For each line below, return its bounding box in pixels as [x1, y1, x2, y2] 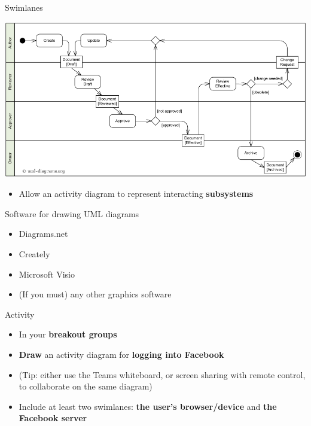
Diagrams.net [19, 227, 68, 240]
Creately [19, 247, 50, 260]
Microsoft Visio [19, 267, 75, 280]
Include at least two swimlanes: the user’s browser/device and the [19, 400, 277, 412]
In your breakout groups [19, 328, 117, 340]
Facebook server [19, 412, 87, 424]
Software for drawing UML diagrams [5, 207, 139, 220]
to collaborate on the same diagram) [19, 380, 153, 392]
